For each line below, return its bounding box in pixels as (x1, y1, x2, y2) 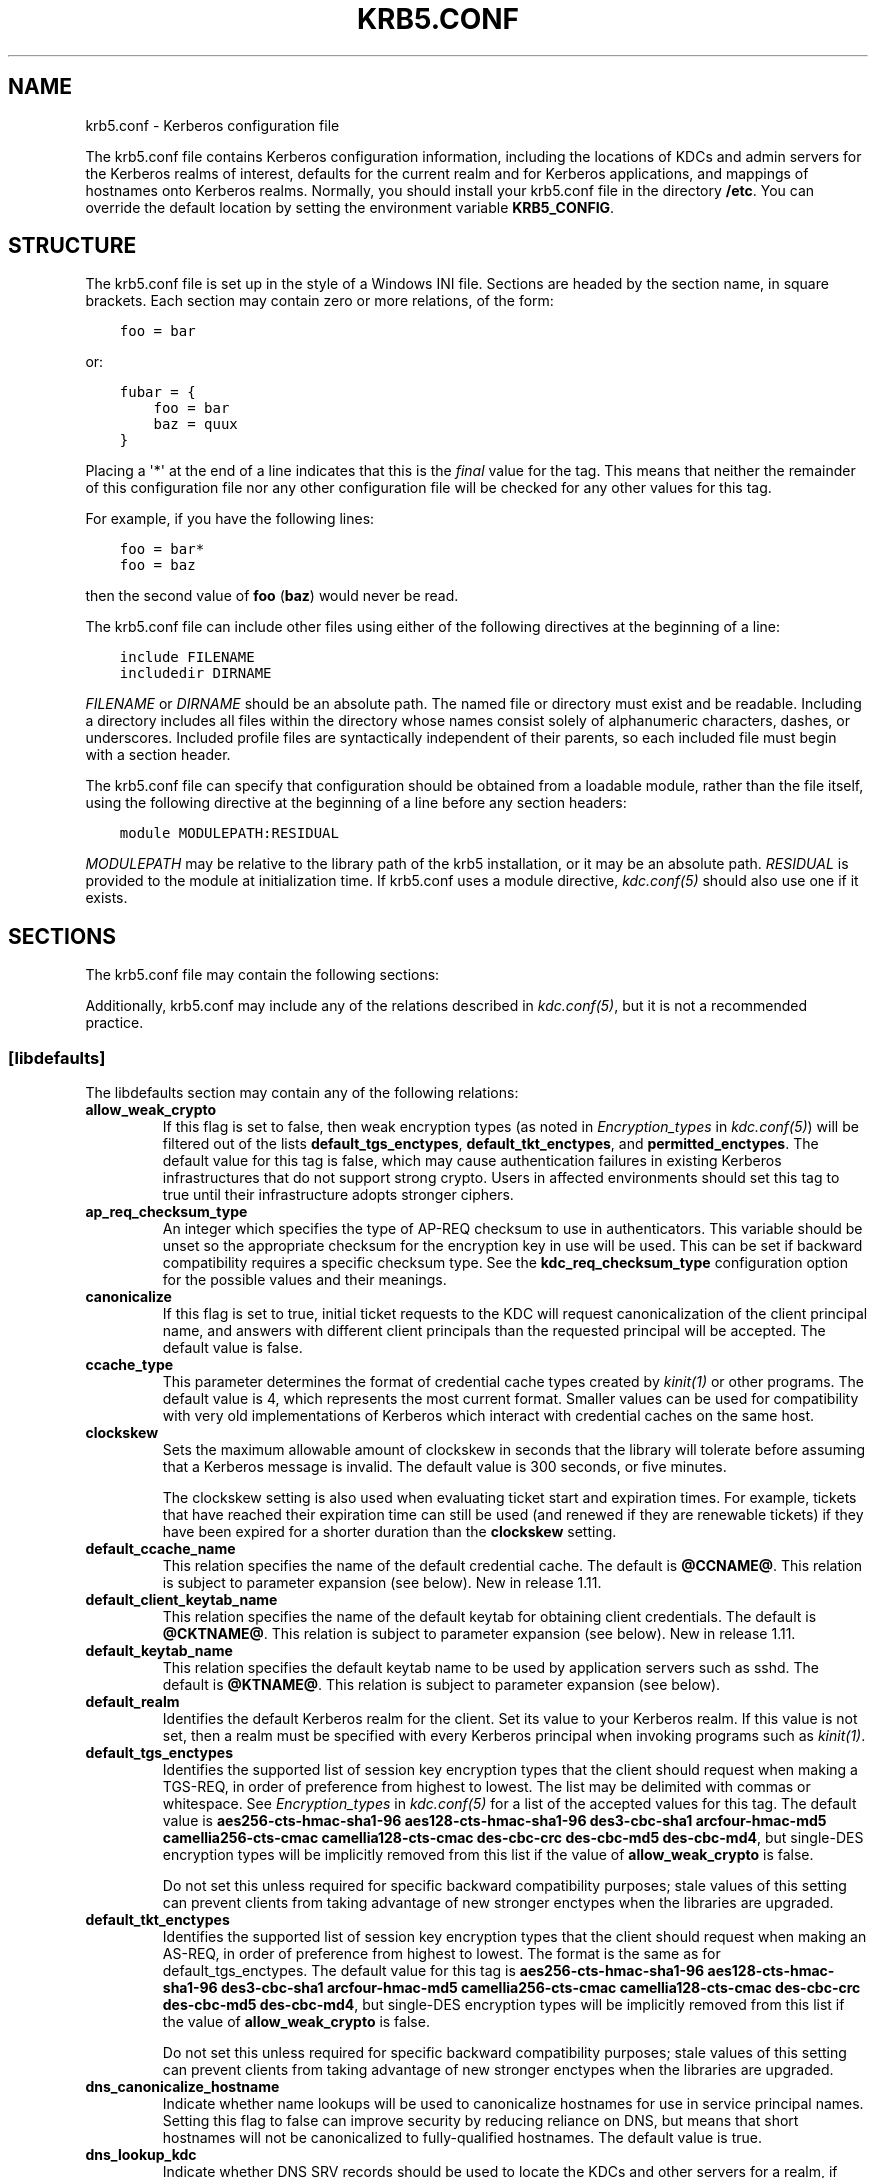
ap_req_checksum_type (85, 1203, 248, 1221)
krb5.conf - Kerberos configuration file (85, 116, 340, 134)
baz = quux (153, 416, 238, 433)
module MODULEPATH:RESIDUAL (119, 825, 339, 842)
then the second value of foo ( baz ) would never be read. (85, 587, 459, 605)
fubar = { (119, 384, 196, 401)
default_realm (85, 1693, 180, 1711)
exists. (85, 889, 128, 907)
